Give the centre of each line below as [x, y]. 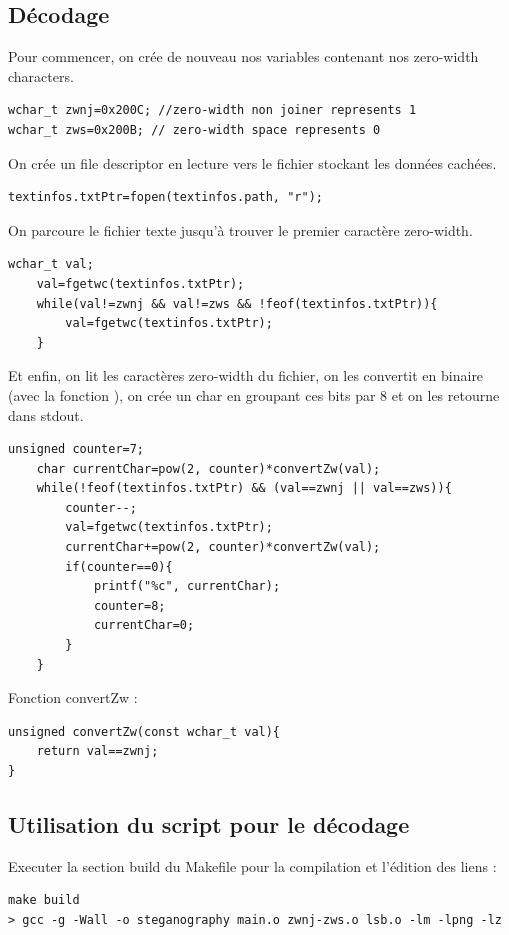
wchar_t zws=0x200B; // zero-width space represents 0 [194, 129]
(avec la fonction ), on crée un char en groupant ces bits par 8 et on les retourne [254, 394]
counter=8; [129, 605]
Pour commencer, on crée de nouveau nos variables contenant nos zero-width [243, 56]
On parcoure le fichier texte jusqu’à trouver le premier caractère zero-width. [240, 229]
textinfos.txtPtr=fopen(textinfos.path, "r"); [165, 197]
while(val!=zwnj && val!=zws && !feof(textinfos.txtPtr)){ [237, 303]
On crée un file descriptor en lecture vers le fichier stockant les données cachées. [252, 162]
